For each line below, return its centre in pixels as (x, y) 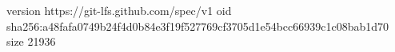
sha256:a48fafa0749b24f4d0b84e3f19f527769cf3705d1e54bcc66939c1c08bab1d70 (198, 26)
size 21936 (31, 41)
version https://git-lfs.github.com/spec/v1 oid (119, 10)
